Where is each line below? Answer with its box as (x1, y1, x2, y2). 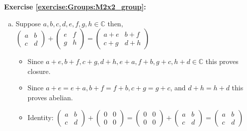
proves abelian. (27, 92, 73, 102)
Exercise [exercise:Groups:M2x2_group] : (4, 1, 146, 11)
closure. (27, 65, 51, 76)
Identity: (27, 112, 54, 122)
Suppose (15, 18, 41, 28)
